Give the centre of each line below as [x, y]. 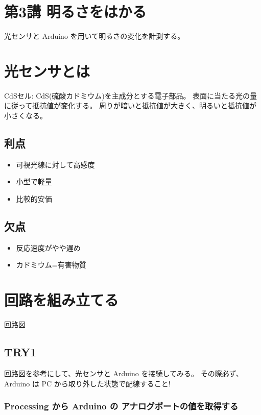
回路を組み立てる [62, 300]
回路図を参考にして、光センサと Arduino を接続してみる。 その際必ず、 [124, 373]
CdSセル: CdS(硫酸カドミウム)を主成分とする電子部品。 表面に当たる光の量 [131, 95]
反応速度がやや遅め [48, 247]
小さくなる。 [26, 116]
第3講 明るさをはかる [75, 11]
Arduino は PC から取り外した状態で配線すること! [87, 383]
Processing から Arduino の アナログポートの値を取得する [121, 406]
